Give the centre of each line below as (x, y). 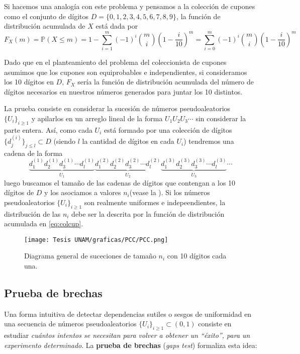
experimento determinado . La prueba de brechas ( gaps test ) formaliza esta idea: (131, 345)
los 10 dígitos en (29, 82)
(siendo (65, 141)
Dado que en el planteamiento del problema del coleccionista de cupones (115, 62)
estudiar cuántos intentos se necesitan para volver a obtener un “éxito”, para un (127, 335)
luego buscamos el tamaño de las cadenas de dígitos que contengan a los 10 (120, 182)
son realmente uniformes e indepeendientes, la (155, 202)
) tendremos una (209, 141)
